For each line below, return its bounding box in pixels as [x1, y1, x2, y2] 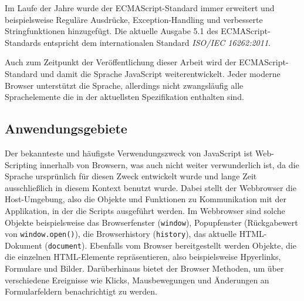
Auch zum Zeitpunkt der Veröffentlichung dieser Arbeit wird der [5, 56, 237, 68]
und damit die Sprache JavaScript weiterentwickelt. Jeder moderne [40, 67, 281, 79]
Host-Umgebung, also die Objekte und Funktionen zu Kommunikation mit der [5, 193, 286, 205]
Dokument [5, 239, 42, 251]
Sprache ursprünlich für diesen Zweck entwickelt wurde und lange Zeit [5, 170, 257, 182]
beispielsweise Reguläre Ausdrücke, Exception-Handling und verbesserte [5, 13, 263, 25]
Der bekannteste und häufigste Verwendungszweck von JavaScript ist [5, 146, 253, 159]
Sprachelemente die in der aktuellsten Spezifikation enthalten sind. [5, 91, 244, 103]
